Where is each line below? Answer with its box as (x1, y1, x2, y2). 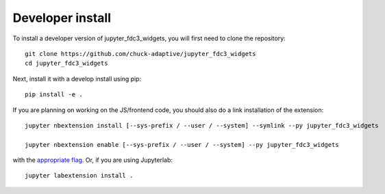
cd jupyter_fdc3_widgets (25, 59, 108, 68)
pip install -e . (25, 91, 83, 98)
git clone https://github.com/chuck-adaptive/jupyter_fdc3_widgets (25, 50, 256, 57)
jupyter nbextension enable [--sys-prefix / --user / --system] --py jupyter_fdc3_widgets (25, 141, 339, 148)
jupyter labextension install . (25, 171, 134, 180)
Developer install (12, 10, 112, 25)
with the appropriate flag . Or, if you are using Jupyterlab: (12, 156, 173, 164)
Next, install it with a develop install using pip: (12, 74, 142, 83)
